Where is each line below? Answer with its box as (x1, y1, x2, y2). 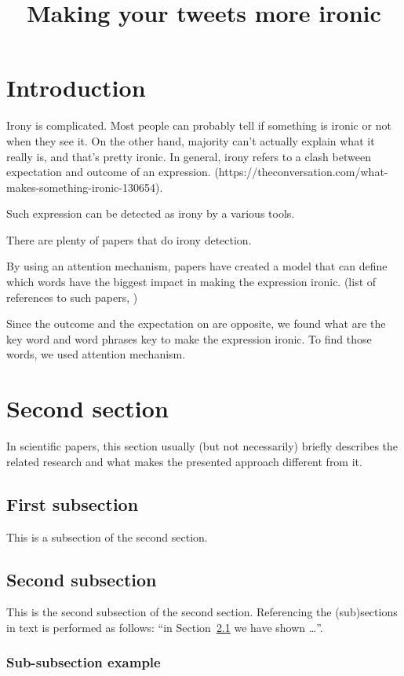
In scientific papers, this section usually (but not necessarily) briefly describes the (6, 438, 399, 454)
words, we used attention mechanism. (6, 346, 186, 362)
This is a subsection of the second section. (6, 528, 208, 545)
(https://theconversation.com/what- (214, 163, 388, 180)
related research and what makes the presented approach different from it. (6, 453, 362, 469)
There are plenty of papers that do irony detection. (6, 231, 252, 248)
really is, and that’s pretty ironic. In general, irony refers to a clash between (6, 148, 371, 164)
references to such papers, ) (6, 288, 138, 305)
